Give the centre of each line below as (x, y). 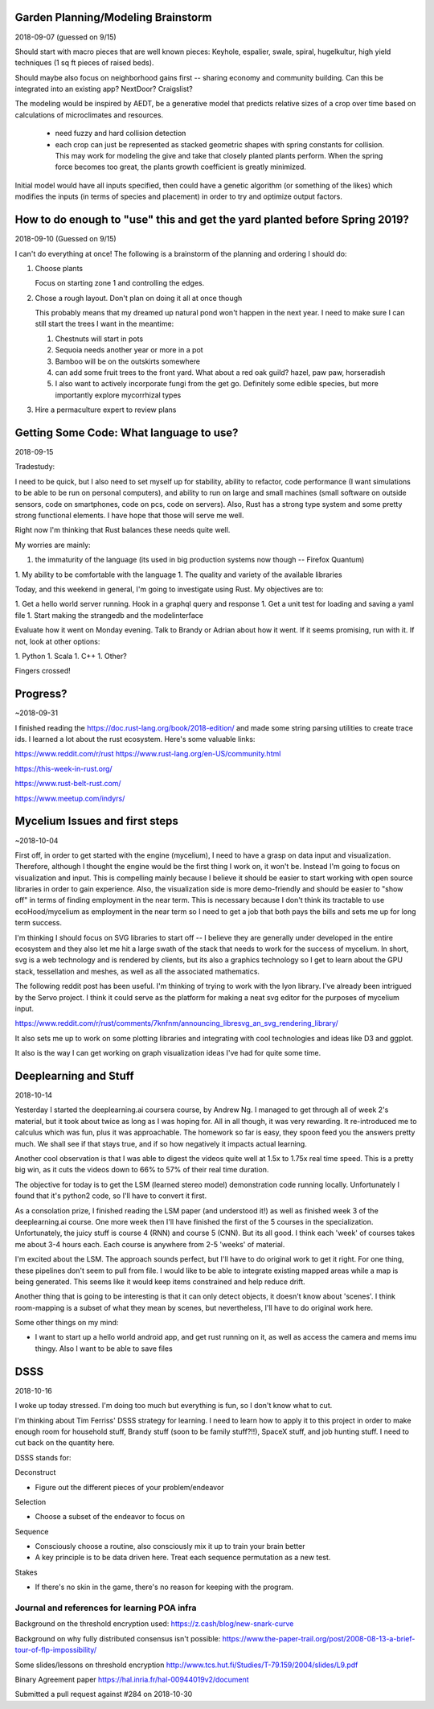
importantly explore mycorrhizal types (118, 395)
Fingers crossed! (43, 671)
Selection (31, 1501)
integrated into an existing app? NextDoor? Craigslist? (104, 89)
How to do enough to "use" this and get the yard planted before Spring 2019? (212, 220)
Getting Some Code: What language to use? (127, 433)
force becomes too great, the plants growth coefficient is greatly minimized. (181, 167)
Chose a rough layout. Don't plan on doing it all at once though (139, 298)
